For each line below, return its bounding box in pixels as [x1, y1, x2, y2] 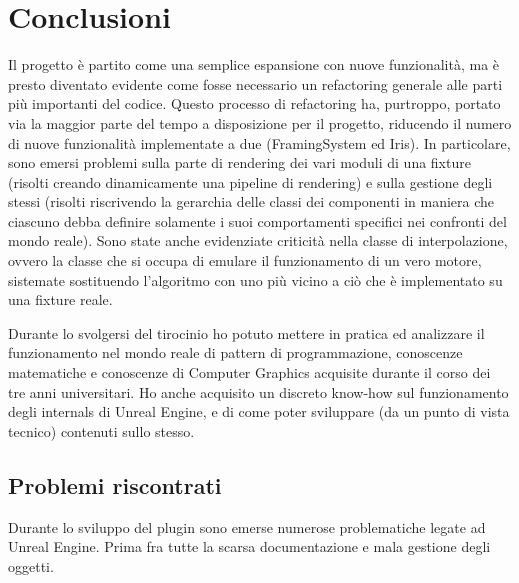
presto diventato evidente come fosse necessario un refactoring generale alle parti [8, 73, 503, 94]
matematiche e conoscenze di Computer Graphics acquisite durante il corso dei [8, 362, 491, 383]
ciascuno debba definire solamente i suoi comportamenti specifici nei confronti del [8, 210, 507, 231]
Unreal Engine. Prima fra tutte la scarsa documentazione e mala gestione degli [8, 536, 491, 557]
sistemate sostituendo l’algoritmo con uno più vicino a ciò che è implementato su [8, 269, 503, 290]
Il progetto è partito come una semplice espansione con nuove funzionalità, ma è [8, 54, 500, 75]
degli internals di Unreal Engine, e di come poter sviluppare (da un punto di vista [8, 401, 510, 422]
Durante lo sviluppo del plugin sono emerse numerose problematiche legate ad [8, 516, 486, 537]
